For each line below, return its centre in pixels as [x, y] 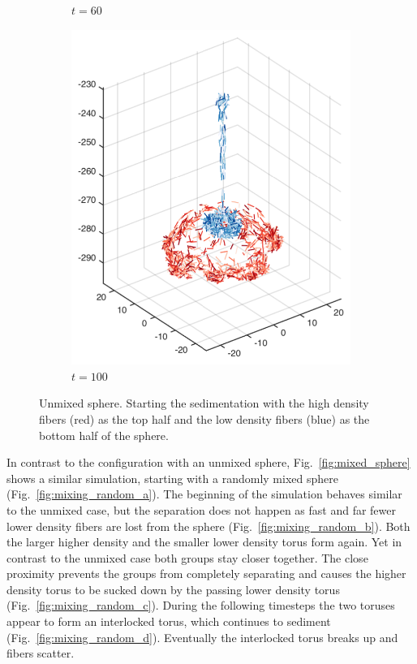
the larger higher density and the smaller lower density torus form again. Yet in [204, 542]
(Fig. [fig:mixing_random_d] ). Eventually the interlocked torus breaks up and [202, 637]
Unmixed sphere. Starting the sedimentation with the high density [204, 403]
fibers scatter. [41, 653]
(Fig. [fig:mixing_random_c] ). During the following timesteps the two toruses [201, 605]
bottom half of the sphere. [104, 435]
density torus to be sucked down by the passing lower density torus [173, 589]
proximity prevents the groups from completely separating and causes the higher [206, 573]
